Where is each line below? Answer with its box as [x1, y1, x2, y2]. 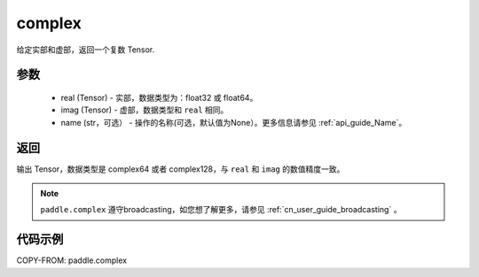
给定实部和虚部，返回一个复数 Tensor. [16, 44, 155, 55]
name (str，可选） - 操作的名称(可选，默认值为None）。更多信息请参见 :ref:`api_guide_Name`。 [60, 117, 407, 127]
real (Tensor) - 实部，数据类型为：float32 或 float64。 [60, 92, 258, 103]
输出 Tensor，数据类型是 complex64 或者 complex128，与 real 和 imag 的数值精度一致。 [16, 164, 345, 174]
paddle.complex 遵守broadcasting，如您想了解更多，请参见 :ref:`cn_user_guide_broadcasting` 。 [40, 204, 402, 215]
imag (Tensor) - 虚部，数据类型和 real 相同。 [60, 104, 229, 115]
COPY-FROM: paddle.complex [16, 255, 128, 265]
